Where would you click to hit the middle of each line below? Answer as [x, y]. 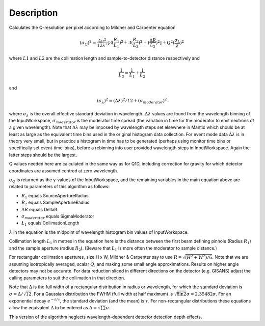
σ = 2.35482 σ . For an [209, 294]
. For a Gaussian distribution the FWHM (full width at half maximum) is [102, 294]
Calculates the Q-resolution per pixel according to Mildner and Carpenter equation [93, 27]
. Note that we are [230, 257]
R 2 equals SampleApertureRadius [55, 203]
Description [34, 13]
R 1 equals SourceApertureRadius [55, 196]
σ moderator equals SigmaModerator [58, 217]
